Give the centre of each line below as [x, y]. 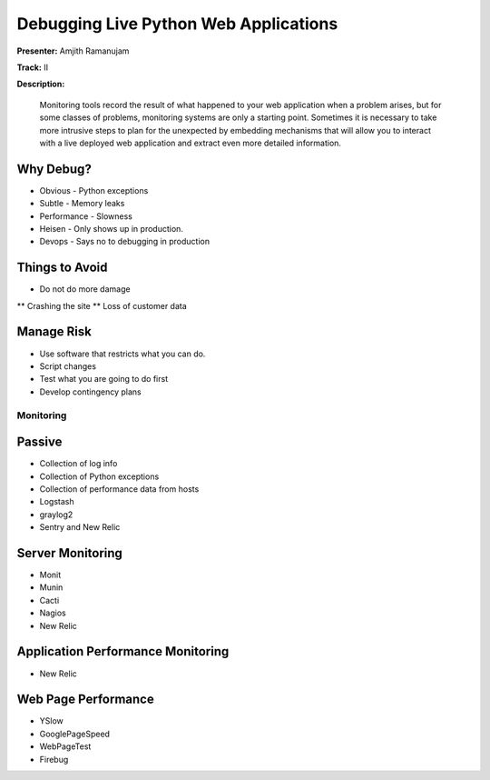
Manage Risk [54, 332]
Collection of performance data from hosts [119, 489]
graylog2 [56, 515]
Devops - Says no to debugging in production [125, 242]
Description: [41, 84]
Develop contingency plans [90, 392]
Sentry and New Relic [80, 527]
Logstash [57, 502]
